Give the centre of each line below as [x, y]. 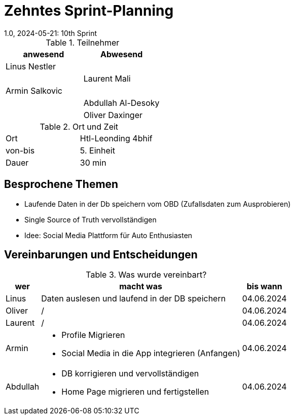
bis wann [264, 287]
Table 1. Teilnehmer [83, 42]
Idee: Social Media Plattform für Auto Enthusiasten [108, 235]
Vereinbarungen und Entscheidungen [101, 255]
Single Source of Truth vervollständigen [90, 219]
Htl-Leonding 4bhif [116, 138]
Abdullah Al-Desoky [121, 103]
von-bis [20, 150]
